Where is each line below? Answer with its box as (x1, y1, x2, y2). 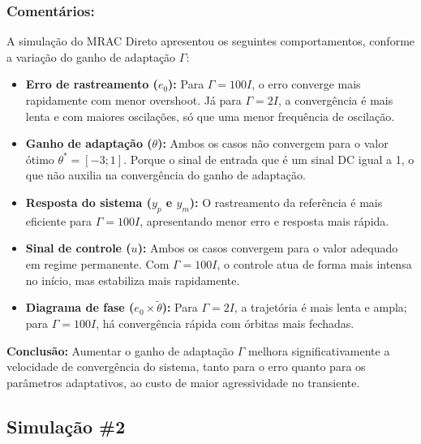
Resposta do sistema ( (25, 193, 152, 210)
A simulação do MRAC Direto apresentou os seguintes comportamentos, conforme (6, 32, 415, 50)
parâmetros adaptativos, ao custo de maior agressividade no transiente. (6, 373, 360, 390)
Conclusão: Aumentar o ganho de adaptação (6, 342, 234, 359)
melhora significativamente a (248, 342, 390, 359)
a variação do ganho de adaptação (6, 48, 176, 65)
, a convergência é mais (277, 92, 393, 108)
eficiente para (25, 212, 92, 229)
